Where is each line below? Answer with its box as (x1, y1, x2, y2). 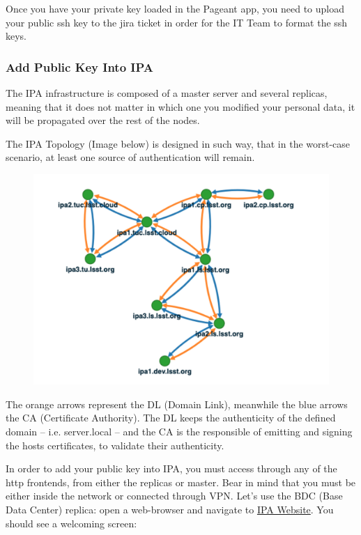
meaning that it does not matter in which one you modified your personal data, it (6, 99, 355, 114)
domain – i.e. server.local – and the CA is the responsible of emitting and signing (6, 424, 353, 439)
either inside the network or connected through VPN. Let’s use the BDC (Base (6, 488, 343, 503)
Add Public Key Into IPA (6, 58, 153, 75)
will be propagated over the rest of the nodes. (6, 113, 200, 127)
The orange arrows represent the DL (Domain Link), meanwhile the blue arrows (6, 396, 348, 411)
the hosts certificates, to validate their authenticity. (6, 437, 224, 452)
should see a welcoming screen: (6, 515, 137, 530)
